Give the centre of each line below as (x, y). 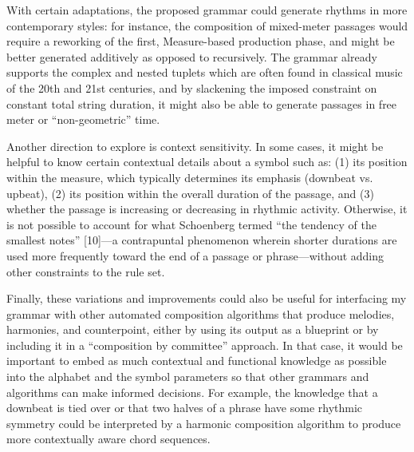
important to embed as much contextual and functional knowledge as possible (197, 361)
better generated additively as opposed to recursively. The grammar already (192, 56)
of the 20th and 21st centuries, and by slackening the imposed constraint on (192, 87)
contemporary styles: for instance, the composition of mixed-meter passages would (207, 25)
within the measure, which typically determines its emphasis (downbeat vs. (190, 177)
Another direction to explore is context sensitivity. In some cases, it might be (195, 146)
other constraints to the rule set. (86, 271)
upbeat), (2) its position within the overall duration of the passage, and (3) (190, 193)
